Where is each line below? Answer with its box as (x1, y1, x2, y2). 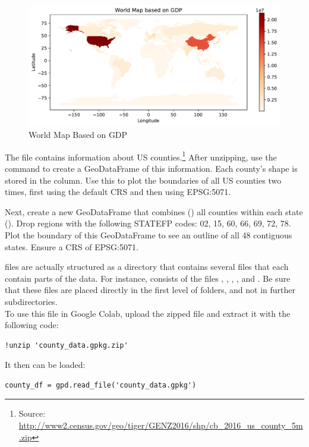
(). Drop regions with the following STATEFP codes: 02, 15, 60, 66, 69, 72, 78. (5, 217, 291, 229)
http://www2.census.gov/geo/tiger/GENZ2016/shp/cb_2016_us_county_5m (18, 419, 303, 432)
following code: (5, 319, 59, 331)
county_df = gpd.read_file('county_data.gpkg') (5, 380, 197, 389)
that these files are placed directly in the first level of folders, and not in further (5, 284, 296, 296)
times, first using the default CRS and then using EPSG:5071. (5, 185, 231, 198)
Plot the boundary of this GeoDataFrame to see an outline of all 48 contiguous (5, 228, 292, 241)
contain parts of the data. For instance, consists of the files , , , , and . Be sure (5, 272, 291, 284)
